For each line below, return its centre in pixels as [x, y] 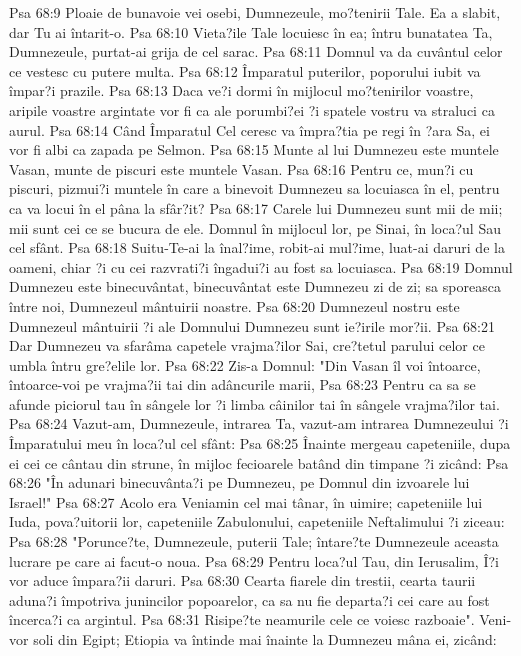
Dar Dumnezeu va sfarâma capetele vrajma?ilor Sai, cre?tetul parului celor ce [247, 345]
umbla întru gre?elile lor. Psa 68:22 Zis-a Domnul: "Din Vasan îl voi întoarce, [245, 364]
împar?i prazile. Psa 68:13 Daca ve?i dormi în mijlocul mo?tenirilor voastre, [241, 90]
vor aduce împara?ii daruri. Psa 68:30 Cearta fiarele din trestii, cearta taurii [242, 580]
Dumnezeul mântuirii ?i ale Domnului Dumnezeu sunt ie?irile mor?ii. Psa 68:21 [252, 325]
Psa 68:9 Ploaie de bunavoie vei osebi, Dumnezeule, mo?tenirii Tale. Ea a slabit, [255, 12]
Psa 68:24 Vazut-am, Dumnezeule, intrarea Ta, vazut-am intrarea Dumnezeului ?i [259, 423]
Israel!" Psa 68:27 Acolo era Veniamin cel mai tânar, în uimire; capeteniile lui [246, 501]
